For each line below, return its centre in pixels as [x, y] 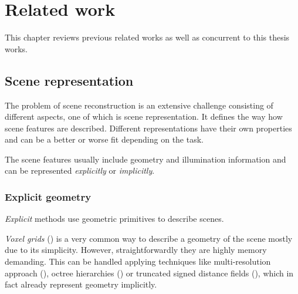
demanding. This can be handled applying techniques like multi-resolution [138, 261]
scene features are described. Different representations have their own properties [148, 128]
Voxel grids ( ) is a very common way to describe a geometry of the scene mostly [149, 238]
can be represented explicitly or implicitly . [80, 170]
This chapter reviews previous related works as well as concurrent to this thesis [147, 37]
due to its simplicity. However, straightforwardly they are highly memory [136, 250]
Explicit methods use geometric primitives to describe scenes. [114, 219]
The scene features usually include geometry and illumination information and [145, 159]
